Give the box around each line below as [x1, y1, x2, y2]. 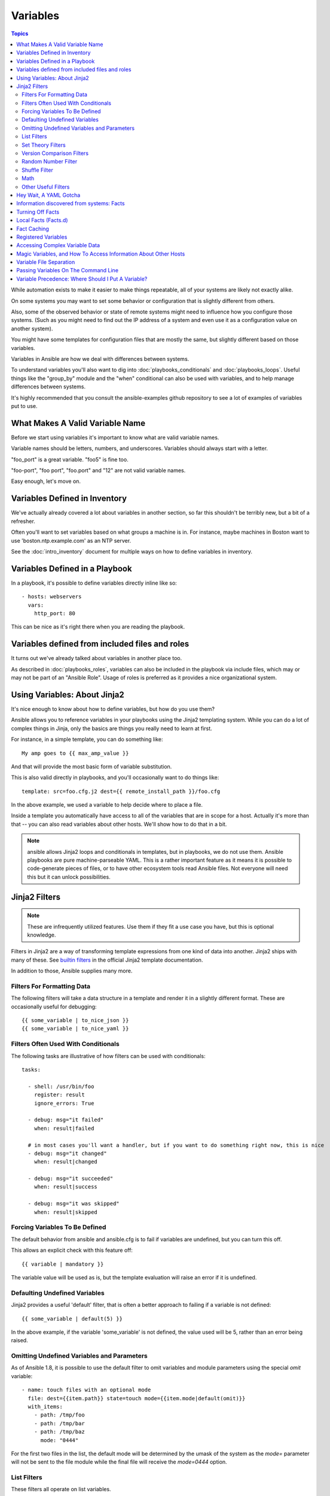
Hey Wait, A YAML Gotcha [16, 191, 81, 199]
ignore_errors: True [33, 1100, 94, 1106]
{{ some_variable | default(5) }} [22, 1315, 123, 1322]
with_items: [27, 1403, 63, 1410]
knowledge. [27, 931, 56, 938]
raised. [11, 1337, 28, 1344]
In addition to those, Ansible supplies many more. [11, 967, 133, 975]
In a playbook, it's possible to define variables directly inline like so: [11, 579, 178, 586]
